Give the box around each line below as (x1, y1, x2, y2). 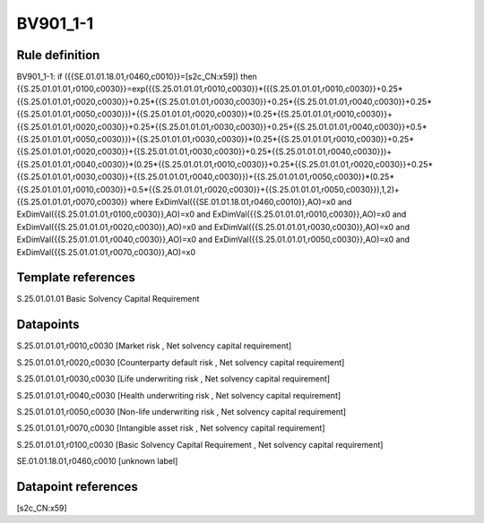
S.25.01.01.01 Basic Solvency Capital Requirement (16, 294, 200, 304)
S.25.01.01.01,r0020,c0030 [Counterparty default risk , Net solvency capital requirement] (16, 356, 345, 367)
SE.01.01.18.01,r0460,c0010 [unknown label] (16, 456, 178, 467)
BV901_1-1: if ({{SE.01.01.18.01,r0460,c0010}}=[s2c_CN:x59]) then (16, 72, 257, 82)
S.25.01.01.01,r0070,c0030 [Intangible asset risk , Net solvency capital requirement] (16, 423, 325, 433)
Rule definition (16, 47, 100, 63)
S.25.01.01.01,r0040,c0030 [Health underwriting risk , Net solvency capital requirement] (16, 390, 341, 400)
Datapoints (16, 317, 80, 332)
